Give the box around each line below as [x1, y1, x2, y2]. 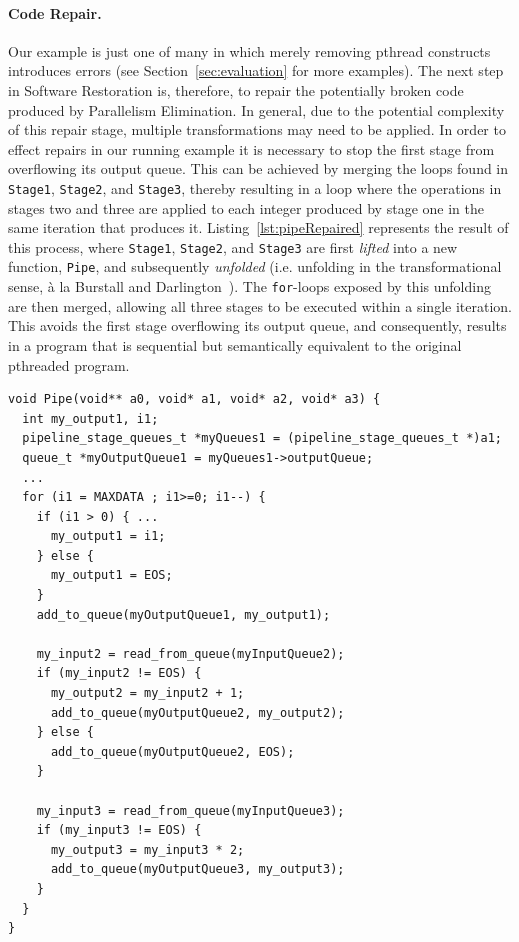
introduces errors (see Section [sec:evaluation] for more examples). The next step [8, 60, 504, 81]
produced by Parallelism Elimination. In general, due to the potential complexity [8, 99, 505, 120]
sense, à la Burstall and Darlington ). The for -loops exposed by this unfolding [8, 276, 491, 297]
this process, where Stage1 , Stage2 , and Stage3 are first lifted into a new [8, 236, 458, 257]
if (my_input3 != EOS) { [36, 823, 202, 838]
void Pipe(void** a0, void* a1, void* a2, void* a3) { [8, 392, 381, 407]
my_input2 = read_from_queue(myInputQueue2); [36, 646, 345, 661]
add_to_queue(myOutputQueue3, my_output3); [50, 862, 345, 877]
